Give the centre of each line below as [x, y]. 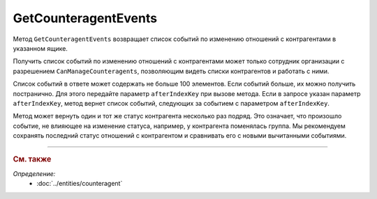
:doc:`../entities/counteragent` [80, 184]
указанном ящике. [40, 48]
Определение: [34, 173]
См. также [32, 159]
